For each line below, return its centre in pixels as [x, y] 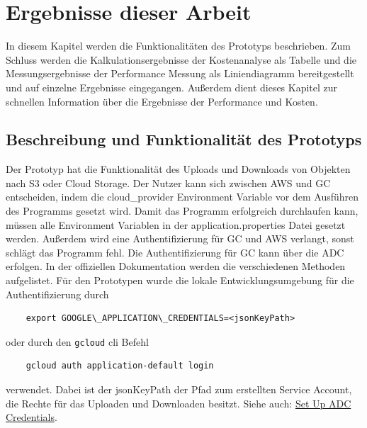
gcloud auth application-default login [120, 366]
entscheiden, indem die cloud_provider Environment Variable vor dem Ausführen [182, 197]
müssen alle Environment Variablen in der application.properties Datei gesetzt [176, 224]
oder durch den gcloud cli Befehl [77, 341]
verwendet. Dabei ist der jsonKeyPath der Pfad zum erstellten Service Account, [179, 389]
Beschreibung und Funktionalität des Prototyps [184, 139]
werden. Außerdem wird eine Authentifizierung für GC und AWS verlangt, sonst [180, 238]
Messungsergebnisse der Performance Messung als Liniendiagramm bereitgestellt [180, 73]
